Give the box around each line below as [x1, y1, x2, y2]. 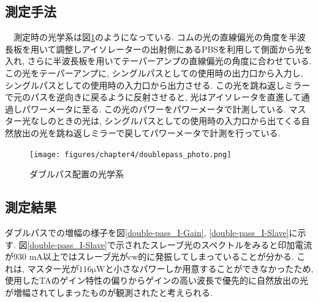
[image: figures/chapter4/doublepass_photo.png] [29, 150, 232, 159]
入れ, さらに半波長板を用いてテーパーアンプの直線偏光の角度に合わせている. [5, 54, 312, 67]
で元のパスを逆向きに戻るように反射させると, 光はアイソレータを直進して [5, 90, 301, 103]
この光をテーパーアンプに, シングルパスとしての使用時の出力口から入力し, [5, 66, 303, 79]
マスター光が [27, 262, 79, 274]
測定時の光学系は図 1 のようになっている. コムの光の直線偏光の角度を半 [13, 31, 297, 43]
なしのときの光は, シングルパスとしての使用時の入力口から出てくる [30, 114, 301, 127]
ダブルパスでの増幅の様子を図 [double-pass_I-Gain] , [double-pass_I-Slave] [5, 226, 289, 238]
